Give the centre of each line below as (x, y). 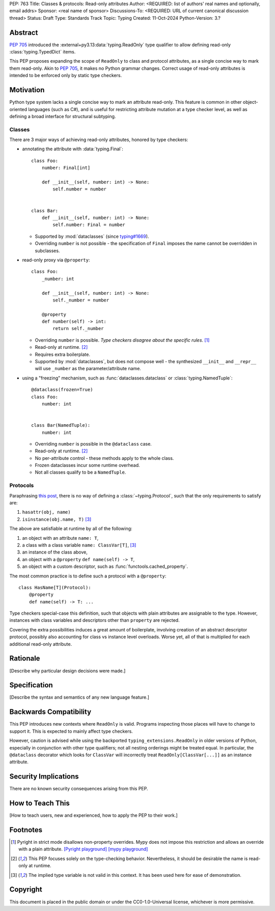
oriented (18, 109)
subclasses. (47, 251)
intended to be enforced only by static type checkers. (66, 75)
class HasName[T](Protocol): (55, 587)
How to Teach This (39, 803)
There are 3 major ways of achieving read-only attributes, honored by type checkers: (99, 140)
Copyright (26, 889)
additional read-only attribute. (41, 644)
